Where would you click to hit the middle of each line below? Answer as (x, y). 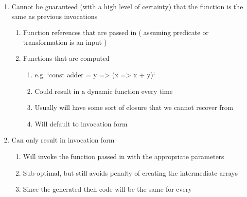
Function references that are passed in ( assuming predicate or (116, 32)
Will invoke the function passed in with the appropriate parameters (123, 156)
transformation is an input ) (65, 42)
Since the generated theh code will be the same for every (107, 189)
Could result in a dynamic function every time (104, 91)
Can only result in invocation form (63, 140)
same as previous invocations (54, 16)
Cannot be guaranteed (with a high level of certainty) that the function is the (127, 6)
